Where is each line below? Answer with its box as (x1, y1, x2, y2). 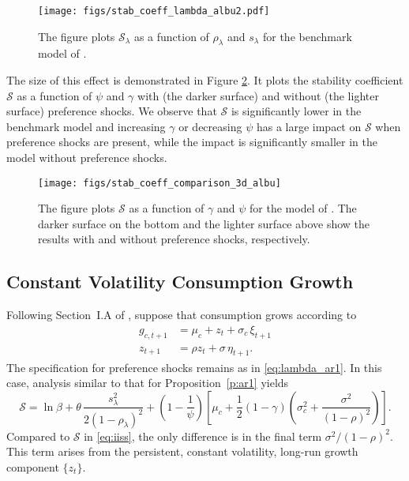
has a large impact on (256, 118, 362, 134)
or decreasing (178, 118, 242, 134)
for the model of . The (250, 200, 357, 216)
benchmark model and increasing (6, 118, 166, 134)
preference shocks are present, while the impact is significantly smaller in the (6, 133, 378, 150)
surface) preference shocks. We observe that (6, 103, 217, 119)
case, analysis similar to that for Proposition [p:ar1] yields (6, 374, 289, 391)
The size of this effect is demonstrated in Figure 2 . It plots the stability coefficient (6, 72, 403, 88)
